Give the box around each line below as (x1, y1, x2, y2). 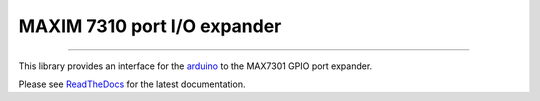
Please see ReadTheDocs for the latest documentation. (18, 78, 246, 90)
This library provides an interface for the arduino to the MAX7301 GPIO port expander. (18, 60, 373, 72)
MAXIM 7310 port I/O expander (18, 15, 282, 37)
